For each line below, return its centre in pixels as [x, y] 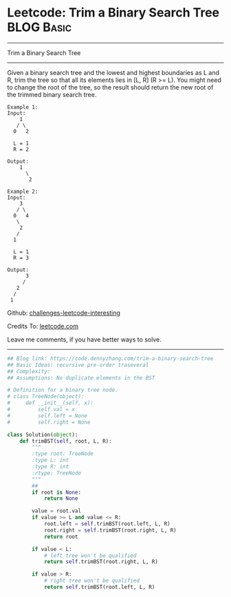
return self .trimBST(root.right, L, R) [101, 562]
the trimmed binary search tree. [52, 94]
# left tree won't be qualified [90, 556]
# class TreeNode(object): [46, 397]
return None [61, 499]
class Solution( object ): [43, 434]
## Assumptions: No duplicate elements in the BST [81, 378]
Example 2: [23, 191]
